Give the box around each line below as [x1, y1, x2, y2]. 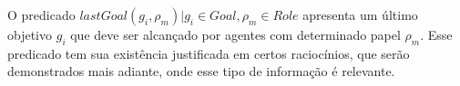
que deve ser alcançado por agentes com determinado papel [70, 25, 401, 43]
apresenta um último [302, 5, 418, 24]
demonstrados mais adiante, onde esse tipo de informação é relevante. [7, 62, 395, 81]
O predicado [7, 5, 76, 24]
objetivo [7, 25, 53, 43]
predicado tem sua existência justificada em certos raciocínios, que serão [7, 43, 410, 62]
